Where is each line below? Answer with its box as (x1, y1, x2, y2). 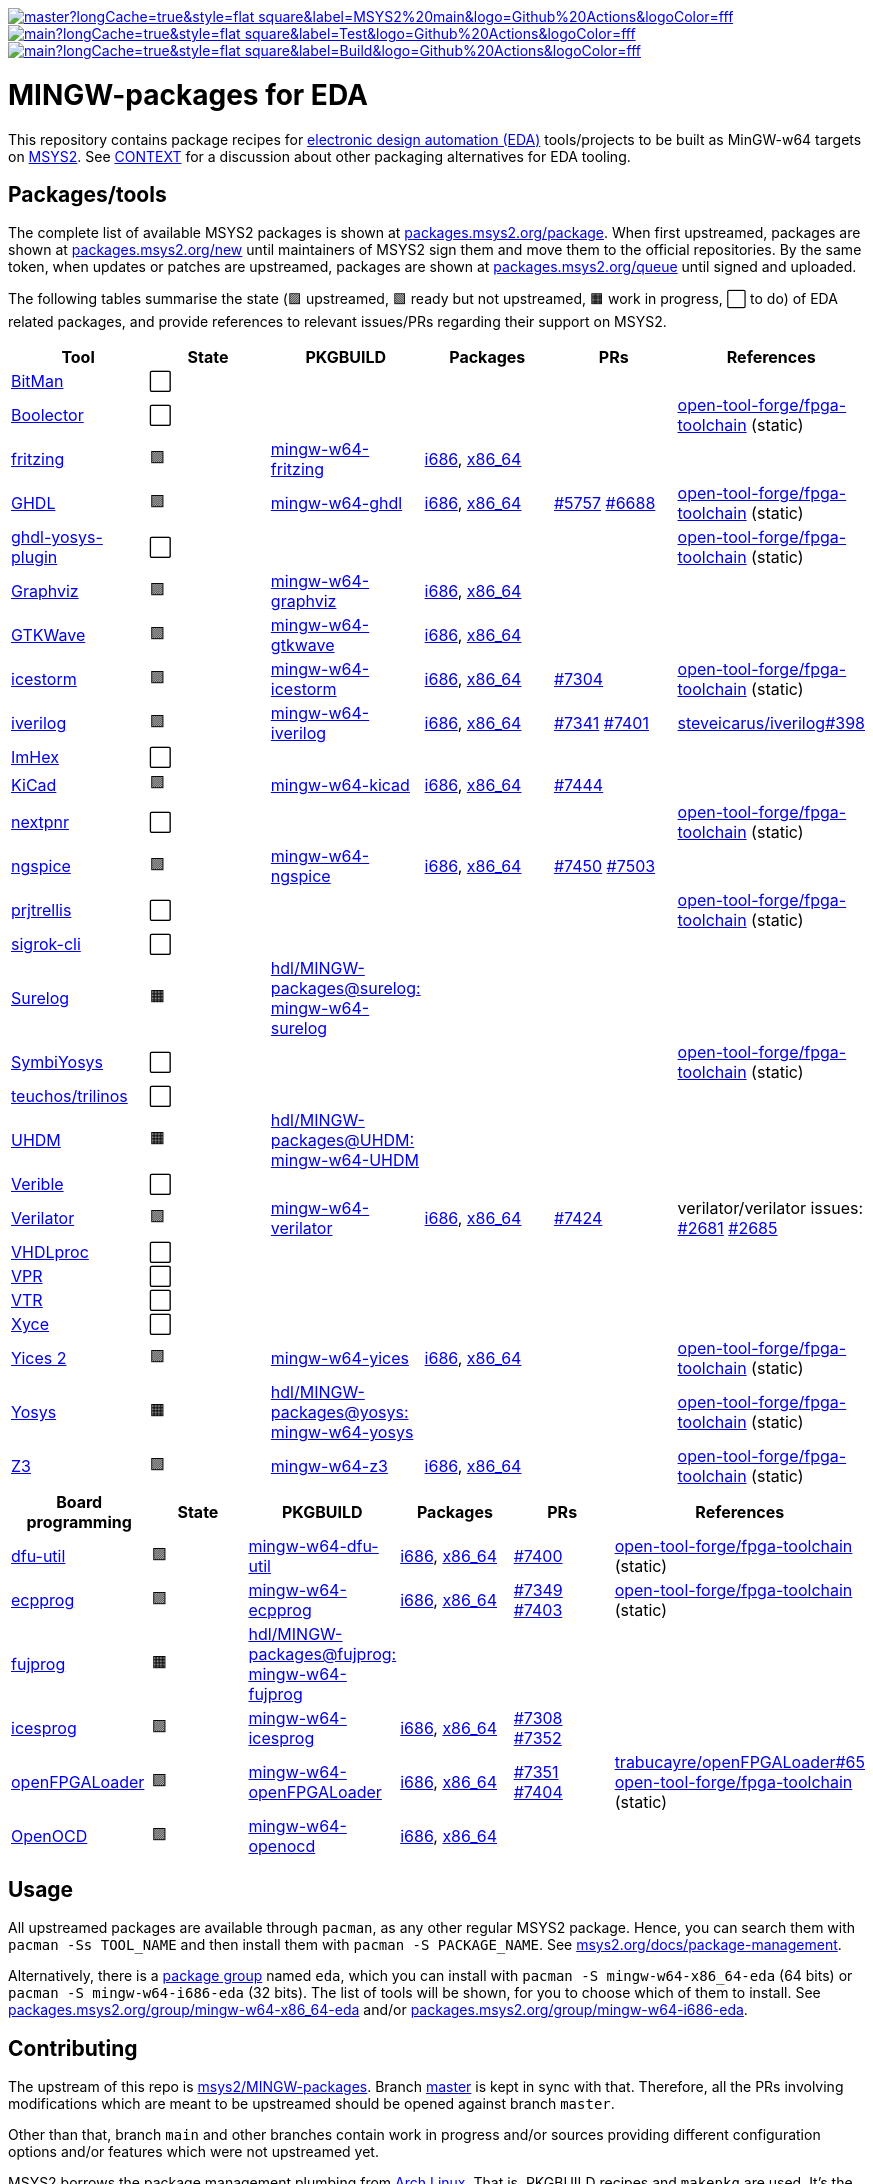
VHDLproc (11, 1242, 89, 1263)
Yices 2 (11, 1348, 67, 1369)
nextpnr (11, 812, 69, 833)
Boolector (11, 405, 84, 426)
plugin (11, 547, 58, 568)
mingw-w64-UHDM (270, 1150, 419, 1171)
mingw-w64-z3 (270, 1456, 388, 1477)
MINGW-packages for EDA (8, 77, 368, 112)
